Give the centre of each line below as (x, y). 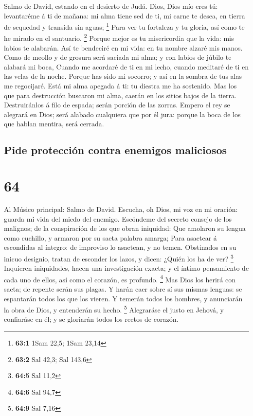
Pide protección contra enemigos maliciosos (116, 150)
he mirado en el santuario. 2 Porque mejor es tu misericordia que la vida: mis (119, 37)
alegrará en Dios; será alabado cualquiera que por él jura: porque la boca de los (122, 114)
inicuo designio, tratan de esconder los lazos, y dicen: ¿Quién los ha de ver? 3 (119, 258)
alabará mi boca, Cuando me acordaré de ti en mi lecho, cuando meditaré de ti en (126, 66)
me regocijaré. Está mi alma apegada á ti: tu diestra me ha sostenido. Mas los (120, 86)
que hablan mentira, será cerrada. (54, 124)
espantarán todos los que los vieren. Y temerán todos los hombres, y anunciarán (123, 298)
